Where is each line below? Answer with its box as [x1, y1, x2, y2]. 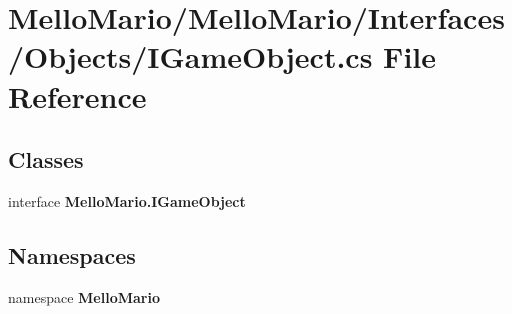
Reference [8, 75, 147, 116]
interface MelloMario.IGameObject [8, 190, 246, 211]
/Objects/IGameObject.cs [8, 36, 373, 77]
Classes [8, 144, 84, 175]
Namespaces [8, 239, 136, 270]
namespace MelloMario [8, 286, 160, 307]
